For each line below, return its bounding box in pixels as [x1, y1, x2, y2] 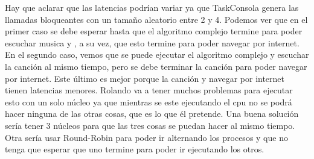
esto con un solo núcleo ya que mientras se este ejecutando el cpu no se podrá [5, 95, 292, 108]
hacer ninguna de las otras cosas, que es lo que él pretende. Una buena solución [5, 107, 299, 120]
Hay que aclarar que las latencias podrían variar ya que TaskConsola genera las [5, 1, 299, 13]
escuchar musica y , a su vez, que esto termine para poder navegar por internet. [5, 36, 300, 49]
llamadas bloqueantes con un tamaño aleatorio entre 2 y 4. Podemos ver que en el [5, 13, 308, 25]
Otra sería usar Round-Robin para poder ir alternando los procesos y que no [5, 131, 288, 143]
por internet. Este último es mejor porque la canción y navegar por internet [5, 72, 285, 84]
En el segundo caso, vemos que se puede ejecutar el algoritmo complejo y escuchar [5, 48, 309, 61]
